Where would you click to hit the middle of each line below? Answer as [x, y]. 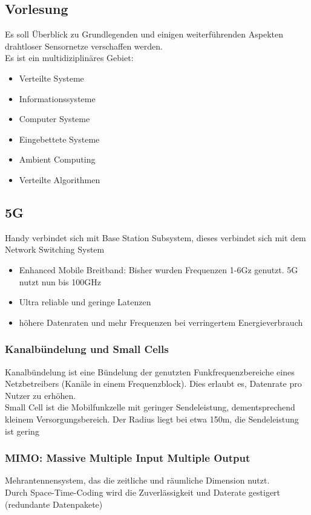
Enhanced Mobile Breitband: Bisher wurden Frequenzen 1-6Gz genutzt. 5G [159, 269]
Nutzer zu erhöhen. [41, 395]
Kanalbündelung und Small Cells [87, 349]
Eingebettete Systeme [59, 139]
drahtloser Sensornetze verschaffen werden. [84, 46]
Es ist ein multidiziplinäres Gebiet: [69, 58]
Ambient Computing [57, 159]
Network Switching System [55, 249]
